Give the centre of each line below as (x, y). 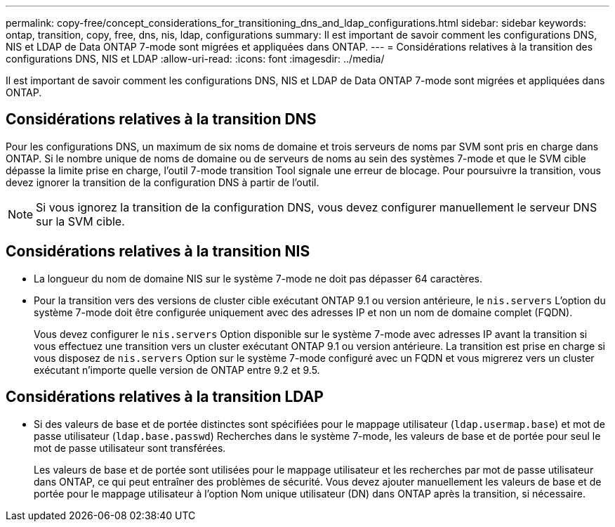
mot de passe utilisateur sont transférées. (130, 448)
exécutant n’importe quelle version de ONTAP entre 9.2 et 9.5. (177, 370)
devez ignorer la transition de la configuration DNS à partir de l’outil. (163, 182)
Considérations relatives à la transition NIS (158, 252)
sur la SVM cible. (80, 221)
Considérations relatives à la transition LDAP (165, 397)
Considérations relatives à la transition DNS (161, 119)
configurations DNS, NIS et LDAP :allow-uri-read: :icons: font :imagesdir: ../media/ (195, 59)
